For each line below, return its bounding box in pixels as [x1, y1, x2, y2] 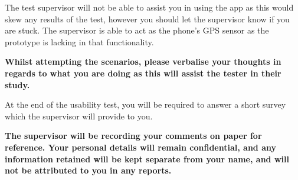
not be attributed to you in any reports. [5, 164, 172, 176]
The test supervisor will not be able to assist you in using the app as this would [5, 1, 294, 13]
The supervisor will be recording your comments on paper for [5, 129, 262, 142]
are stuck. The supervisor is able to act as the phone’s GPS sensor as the [5, 24, 269, 36]
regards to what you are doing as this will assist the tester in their [5, 66, 281, 79]
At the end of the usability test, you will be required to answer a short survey [5, 98, 286, 111]
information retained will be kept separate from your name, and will [5, 152, 289, 165]
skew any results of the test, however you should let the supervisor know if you [5, 12, 290, 25]
